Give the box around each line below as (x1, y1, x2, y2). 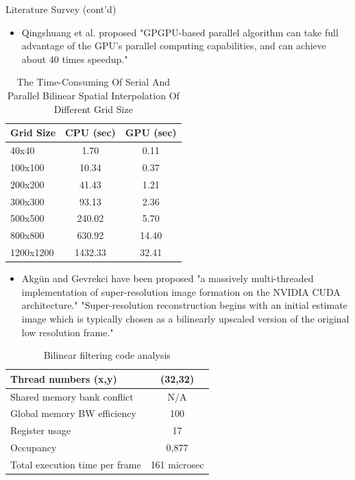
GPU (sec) (125, 125, 177, 140)
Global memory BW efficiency (10, 406, 136, 420)
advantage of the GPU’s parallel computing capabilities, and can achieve (21, 38, 327, 53)
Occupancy (10, 440, 57, 455)
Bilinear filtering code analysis (43, 348, 171, 362)
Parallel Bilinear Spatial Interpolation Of (7, 88, 180, 102)
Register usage (10, 423, 71, 438)
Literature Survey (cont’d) (5, 2, 117, 16)
